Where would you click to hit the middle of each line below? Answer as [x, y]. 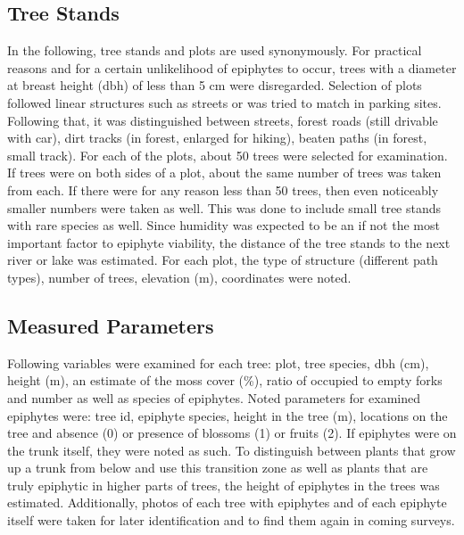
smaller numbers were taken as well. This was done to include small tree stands [224, 207]
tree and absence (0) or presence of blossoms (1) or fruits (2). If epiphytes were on [232, 433]
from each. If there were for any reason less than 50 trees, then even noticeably [223, 189]
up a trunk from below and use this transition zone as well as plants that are [218, 468]
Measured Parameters [111, 325]
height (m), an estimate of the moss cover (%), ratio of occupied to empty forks [225, 380]
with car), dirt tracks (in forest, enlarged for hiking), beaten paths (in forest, [217, 138]
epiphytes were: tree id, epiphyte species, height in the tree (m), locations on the [228, 415]
